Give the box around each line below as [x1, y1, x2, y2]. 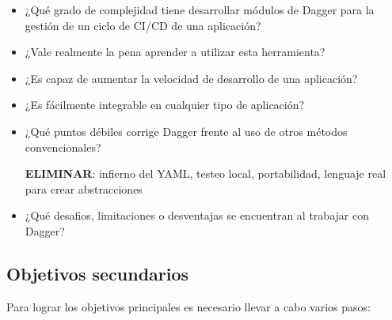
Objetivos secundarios [6, 261, 189, 285]
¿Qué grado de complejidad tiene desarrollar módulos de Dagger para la [25, 2, 375, 17]
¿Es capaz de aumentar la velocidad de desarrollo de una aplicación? [25, 70, 358, 86]
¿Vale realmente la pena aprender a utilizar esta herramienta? [25, 43, 325, 60]
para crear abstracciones [25, 180, 143, 197]
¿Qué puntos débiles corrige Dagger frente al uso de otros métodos [25, 122, 348, 139]
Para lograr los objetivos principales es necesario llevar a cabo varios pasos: [6, 298, 371, 314]
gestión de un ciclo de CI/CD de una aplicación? [25, 17, 261, 33]
